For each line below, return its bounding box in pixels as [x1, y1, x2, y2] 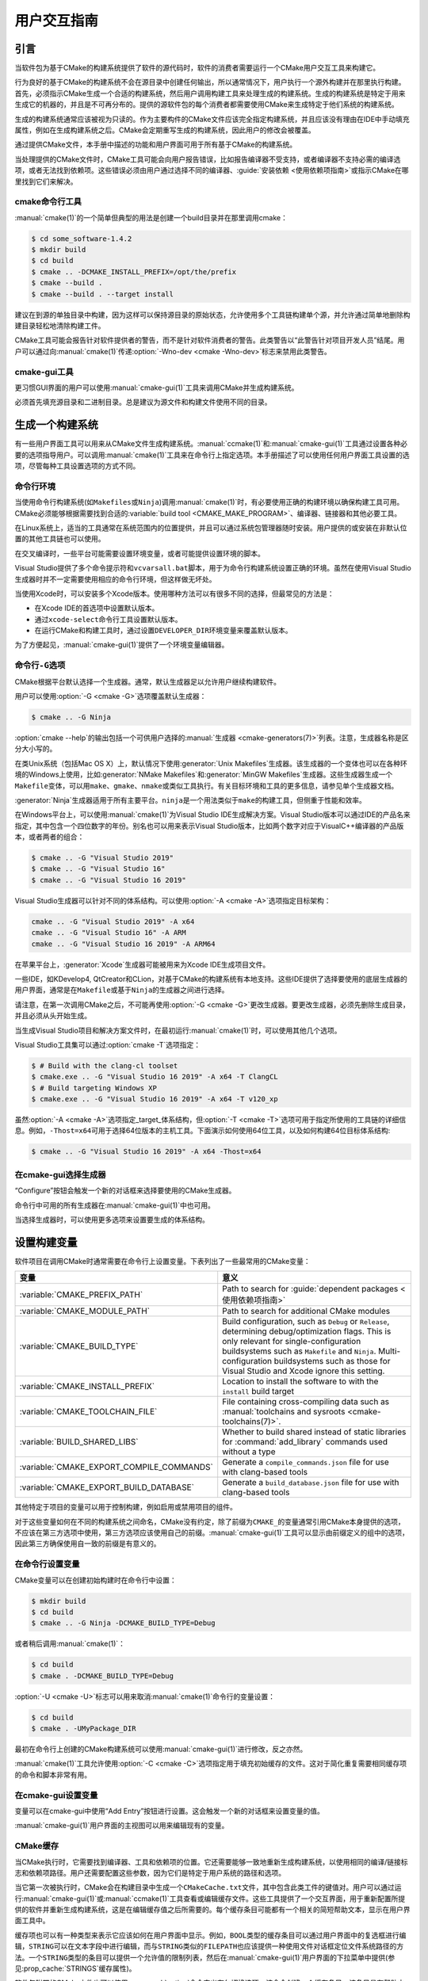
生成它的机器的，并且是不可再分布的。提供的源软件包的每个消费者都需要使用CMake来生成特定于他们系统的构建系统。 [14, 100, 399, 109]
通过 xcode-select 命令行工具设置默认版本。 [34, 614, 182, 624]
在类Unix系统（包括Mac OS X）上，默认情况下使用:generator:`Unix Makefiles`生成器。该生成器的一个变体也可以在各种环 [14, 758, 408, 768]
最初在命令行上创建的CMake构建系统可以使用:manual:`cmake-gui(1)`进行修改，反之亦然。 [14, 1744, 308, 1754]
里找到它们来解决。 [14, 177, 78, 186]
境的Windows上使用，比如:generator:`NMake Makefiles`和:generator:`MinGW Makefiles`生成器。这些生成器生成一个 [14, 769, 393, 780]
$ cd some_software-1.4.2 [31, 234, 132, 243]
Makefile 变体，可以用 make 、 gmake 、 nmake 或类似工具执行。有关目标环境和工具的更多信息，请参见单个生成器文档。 [14, 781, 399, 790]
